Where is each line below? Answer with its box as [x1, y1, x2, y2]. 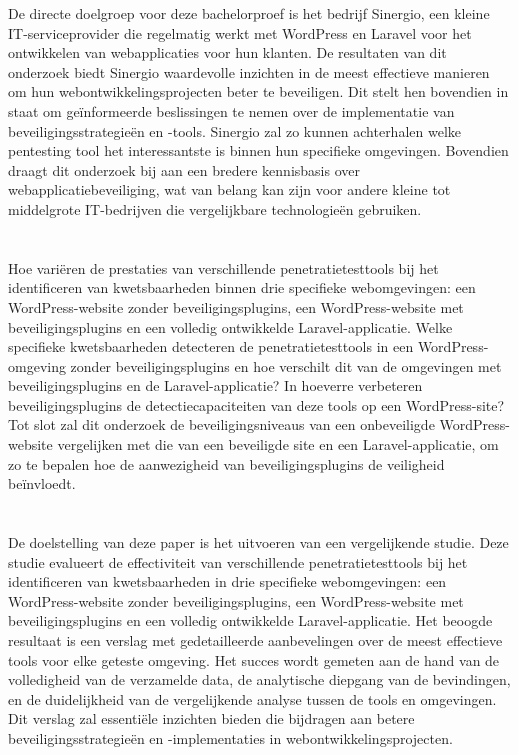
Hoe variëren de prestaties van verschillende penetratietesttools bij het [8, 257, 439, 278]
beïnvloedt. [8, 473, 76, 494]
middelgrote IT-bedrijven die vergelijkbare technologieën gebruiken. [8, 198, 422, 219]
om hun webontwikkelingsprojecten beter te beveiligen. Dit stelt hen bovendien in [8, 81, 509, 102]
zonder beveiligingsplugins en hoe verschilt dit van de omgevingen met [70, 355, 502, 376]
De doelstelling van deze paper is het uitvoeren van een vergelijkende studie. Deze [8, 532, 509, 553]
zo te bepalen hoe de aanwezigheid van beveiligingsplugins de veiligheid [8, 453, 445, 474]
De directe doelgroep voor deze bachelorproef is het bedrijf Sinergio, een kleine [8, 3, 490, 23]
